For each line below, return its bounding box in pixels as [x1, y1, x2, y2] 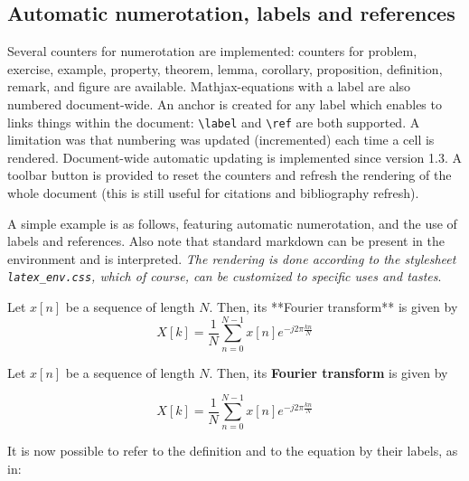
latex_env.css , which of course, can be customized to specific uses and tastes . [7, 267, 442, 286]
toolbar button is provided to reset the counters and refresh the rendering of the [7, 165, 452, 184]
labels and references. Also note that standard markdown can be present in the [7, 231, 445, 250]
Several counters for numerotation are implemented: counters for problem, [7, 42, 417, 61]
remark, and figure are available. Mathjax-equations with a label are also [7, 77, 411, 96]
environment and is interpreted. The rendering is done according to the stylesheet [7, 249, 456, 268]
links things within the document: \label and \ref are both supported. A [7, 112, 420, 131]
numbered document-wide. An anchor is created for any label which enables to [7, 94, 442, 113]
